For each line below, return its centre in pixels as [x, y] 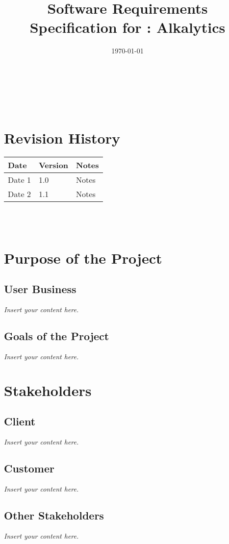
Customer [29, 468]
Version [53, 165]
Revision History [62, 138]
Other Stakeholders [54, 515]
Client [20, 421]
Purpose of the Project [83, 258]
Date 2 [19, 194]
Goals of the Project [57, 335]
